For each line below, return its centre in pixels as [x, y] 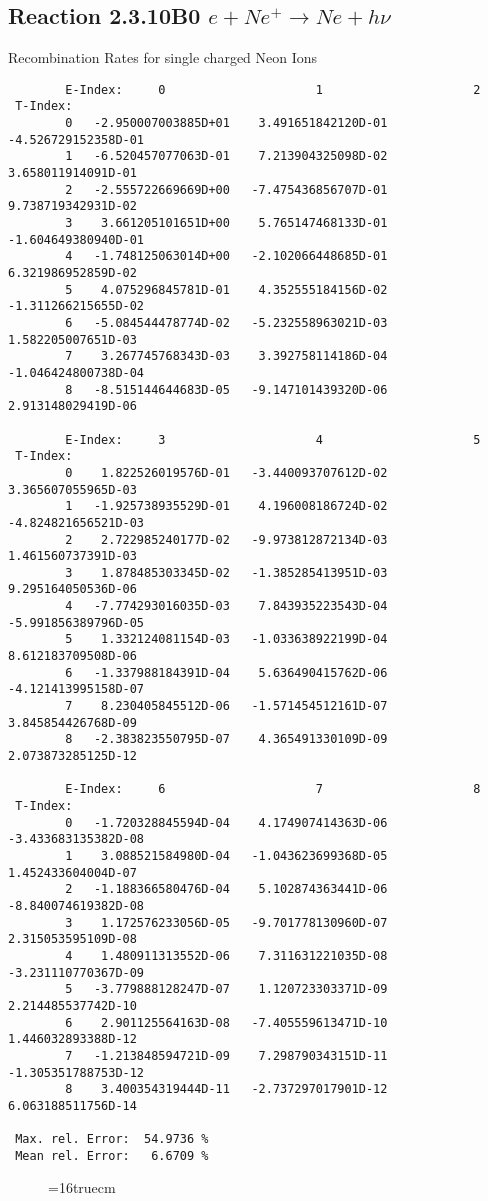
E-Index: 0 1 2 [273, 89]
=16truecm [82, 1187]
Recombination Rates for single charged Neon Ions [163, 57]
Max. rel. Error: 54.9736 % [112, 1139]
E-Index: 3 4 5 [273, 439]
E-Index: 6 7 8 [273, 789]
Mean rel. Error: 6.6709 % [112, 1155]
